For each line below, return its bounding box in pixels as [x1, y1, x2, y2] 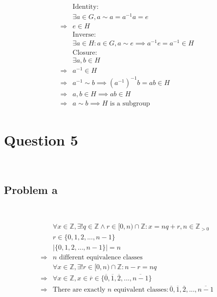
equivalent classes [114, 286, 167, 294]
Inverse [72, 31, 94, 38]
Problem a [4, 182, 58, 197]
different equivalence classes [59, 254, 143, 261]
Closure [72, 49, 95, 56]
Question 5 [4, 129, 78, 149]
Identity [72, 3, 97, 10]
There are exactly [53, 286, 106, 294]
